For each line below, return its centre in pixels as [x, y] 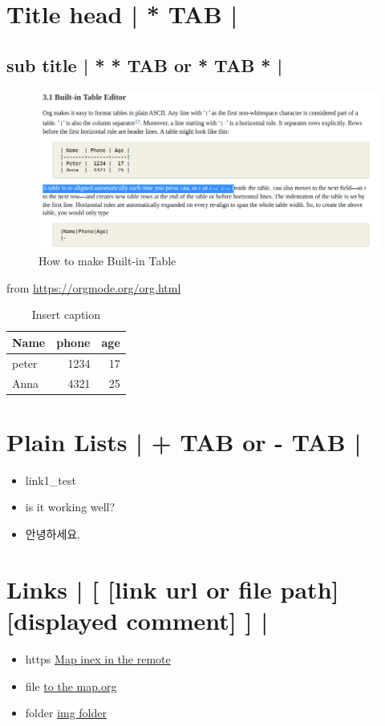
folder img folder [66, 713]
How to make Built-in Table [107, 261]
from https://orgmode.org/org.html [94, 287]
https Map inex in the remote [98, 658]
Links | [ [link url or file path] [173, 589]
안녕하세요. [53, 534]
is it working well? [70, 507]
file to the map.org [71, 686]
